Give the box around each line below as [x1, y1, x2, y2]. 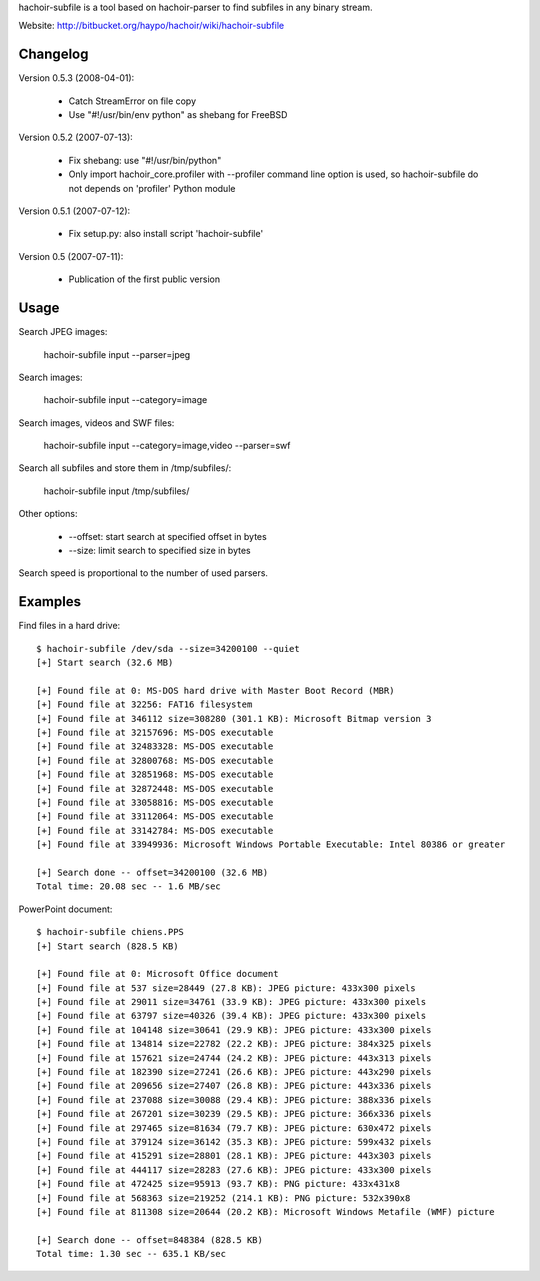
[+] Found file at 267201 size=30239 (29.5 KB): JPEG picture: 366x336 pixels [36, 1108, 432, 1120]
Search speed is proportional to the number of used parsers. [18, 567, 269, 579]
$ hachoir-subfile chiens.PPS [36, 926, 185, 938]
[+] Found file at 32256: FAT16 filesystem [36, 699, 253, 710]
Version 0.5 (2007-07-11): [18, 250, 124, 262]
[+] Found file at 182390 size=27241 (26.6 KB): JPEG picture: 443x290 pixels [36, 1066, 432, 1078]
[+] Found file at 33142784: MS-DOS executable [36, 825, 274, 836]
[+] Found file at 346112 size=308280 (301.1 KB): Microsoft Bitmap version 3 [36, 713, 432, 724]
